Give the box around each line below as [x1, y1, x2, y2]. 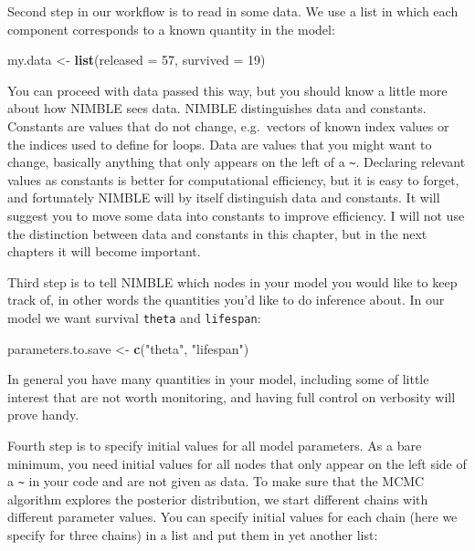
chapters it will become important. [7, 242, 201, 261]
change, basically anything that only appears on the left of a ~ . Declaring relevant [7, 152, 466, 172]
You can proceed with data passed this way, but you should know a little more [7, 80, 448, 99]
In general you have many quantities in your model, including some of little [7, 369, 429, 389]
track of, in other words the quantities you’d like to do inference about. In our [7, 290, 445, 309]
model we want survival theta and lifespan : [7, 307, 261, 327]
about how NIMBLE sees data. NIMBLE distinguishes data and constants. [7, 99, 427, 118]
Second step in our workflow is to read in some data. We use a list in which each [7, 2, 459, 20]
